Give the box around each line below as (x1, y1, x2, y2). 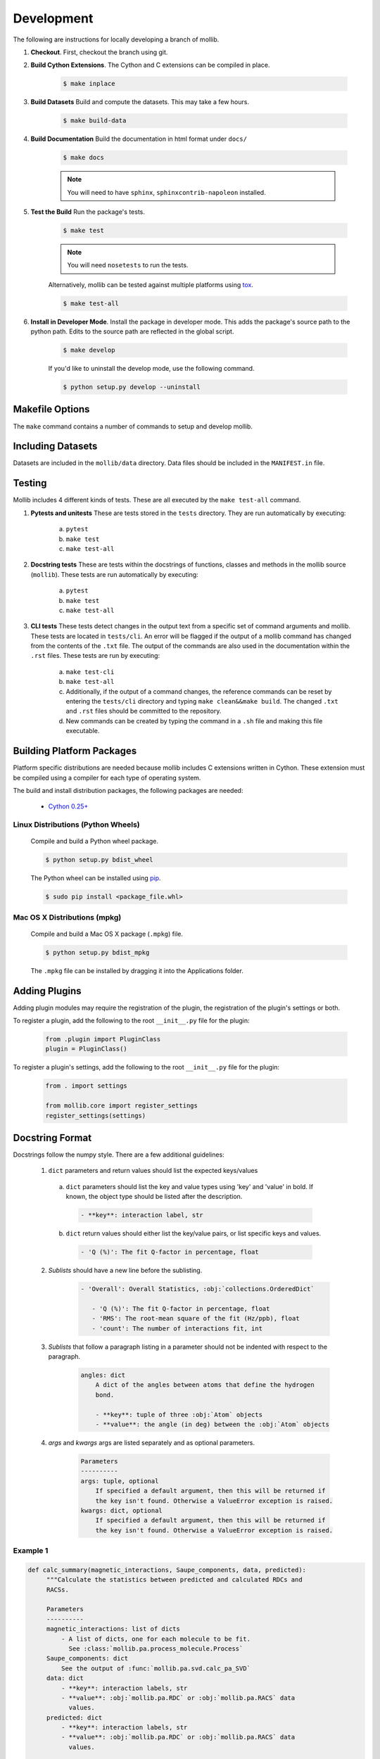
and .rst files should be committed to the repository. (65, 707, 222, 716)
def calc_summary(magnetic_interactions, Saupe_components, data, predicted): (27, 1566, 306, 1574)
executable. (65, 727, 100, 735)
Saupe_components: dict (46, 1654, 129, 1663)
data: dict (46, 1675, 84, 1682)
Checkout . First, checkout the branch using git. (30, 48, 168, 56)
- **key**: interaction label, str (80, 1211, 203, 1219)
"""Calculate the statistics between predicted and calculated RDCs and (46, 1576, 303, 1584)
